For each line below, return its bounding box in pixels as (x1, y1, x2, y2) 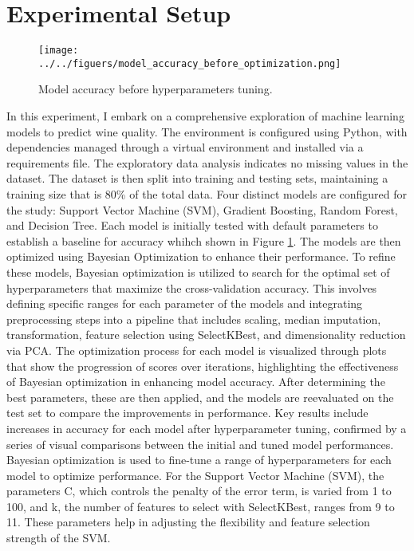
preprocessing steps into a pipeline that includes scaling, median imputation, (6, 310, 381, 327)
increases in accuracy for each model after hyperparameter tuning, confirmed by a (6, 419, 407, 436)
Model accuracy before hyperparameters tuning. (38, 81, 273, 97)
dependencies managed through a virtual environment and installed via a (6, 139, 364, 155)
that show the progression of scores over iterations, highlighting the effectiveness (6, 357, 399, 374)
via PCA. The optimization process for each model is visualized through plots (6, 341, 387, 358)
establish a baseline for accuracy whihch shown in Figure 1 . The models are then (6, 232, 401, 249)
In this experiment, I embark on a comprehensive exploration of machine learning (6, 108, 404, 124)
